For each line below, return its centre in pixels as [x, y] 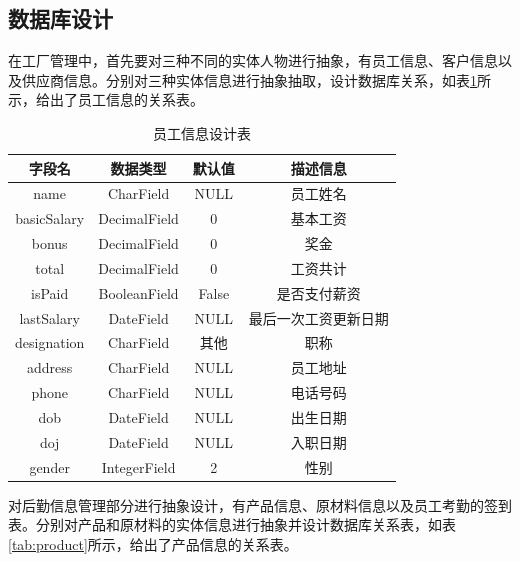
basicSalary [50, 218]
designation [50, 342]
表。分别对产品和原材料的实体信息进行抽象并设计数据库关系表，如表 [232, 524]
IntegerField [138, 466]
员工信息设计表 [201, 132]
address [50, 367]
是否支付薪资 [318, 292]
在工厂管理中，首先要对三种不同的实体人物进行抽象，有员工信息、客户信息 [253, 60]
